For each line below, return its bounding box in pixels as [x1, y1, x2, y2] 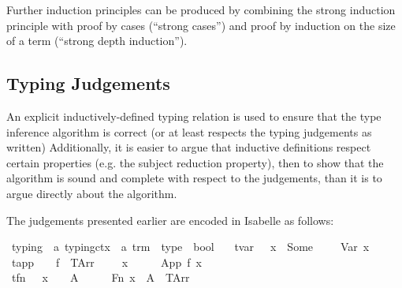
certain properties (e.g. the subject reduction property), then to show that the [6, 154, 384, 170]
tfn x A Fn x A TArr [11, 269, 190, 286]
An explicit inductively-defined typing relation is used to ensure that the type [6, 107, 382, 124]
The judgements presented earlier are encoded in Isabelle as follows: [6, 211, 334, 228]
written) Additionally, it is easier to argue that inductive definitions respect [6, 139, 371, 155]
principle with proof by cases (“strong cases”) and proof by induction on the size [6, 17, 396, 33]
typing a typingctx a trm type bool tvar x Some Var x [11, 238, 370, 255]
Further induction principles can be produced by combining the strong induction [6, 2, 396, 17]
